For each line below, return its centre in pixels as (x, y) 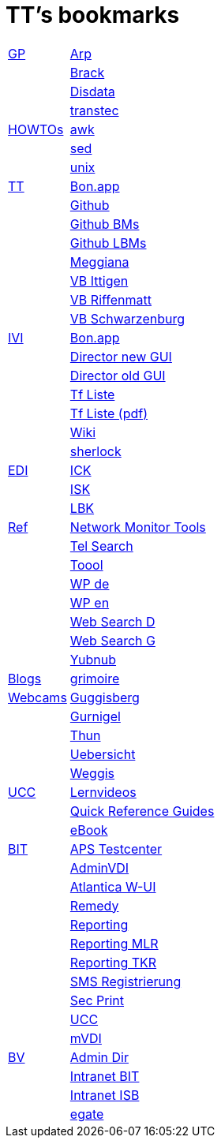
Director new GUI (121, 356)
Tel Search (101, 546)
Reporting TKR (113, 962)
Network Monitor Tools (138, 527)
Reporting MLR (114, 943)
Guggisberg (105, 697)
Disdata (92, 91)
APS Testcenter (116, 849)
